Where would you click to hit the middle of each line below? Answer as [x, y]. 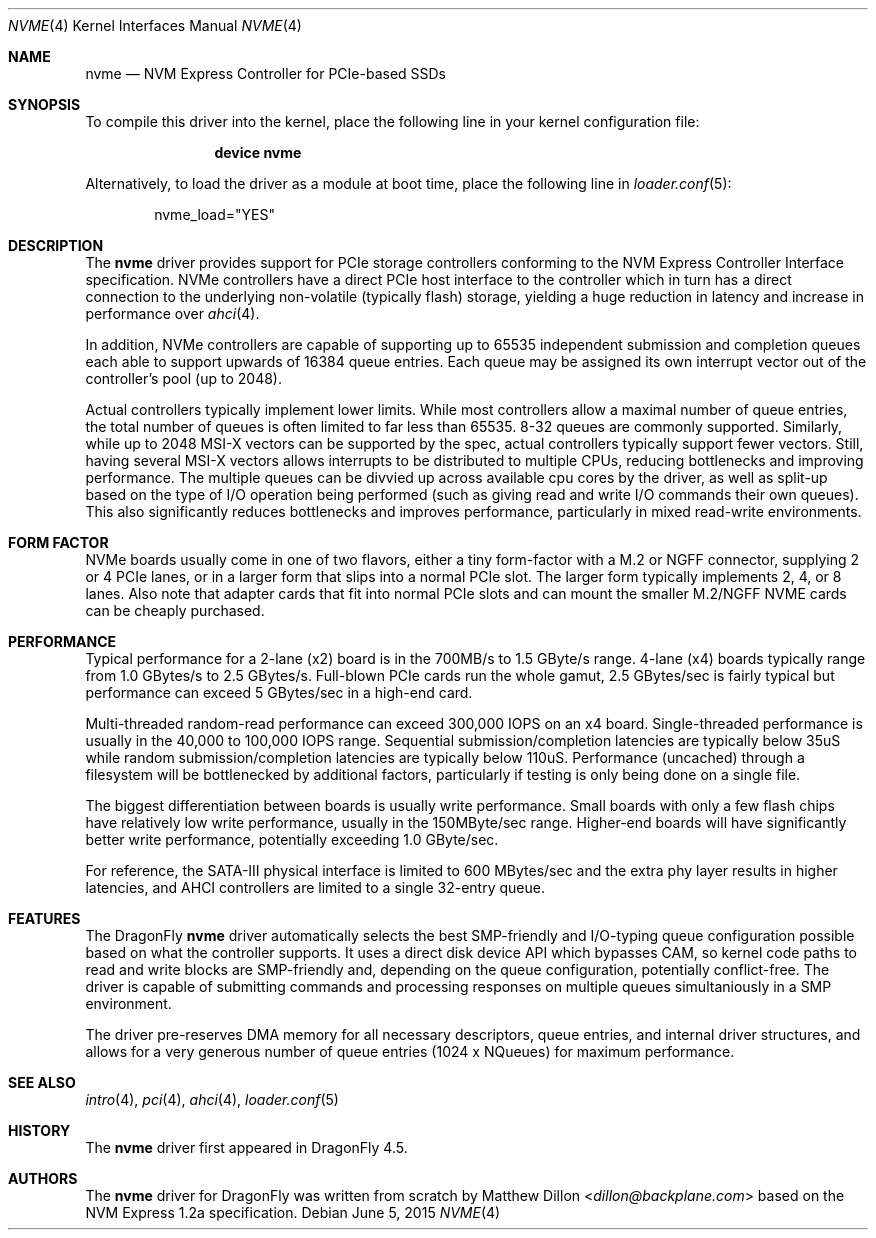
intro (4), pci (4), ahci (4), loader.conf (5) [212, 1099]
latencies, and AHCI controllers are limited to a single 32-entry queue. [315, 887]
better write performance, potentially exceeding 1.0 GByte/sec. [292, 839]
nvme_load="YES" [214, 214]
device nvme [258, 152]
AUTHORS [43, 1178]
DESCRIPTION [56, 245]
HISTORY [39, 1130]
